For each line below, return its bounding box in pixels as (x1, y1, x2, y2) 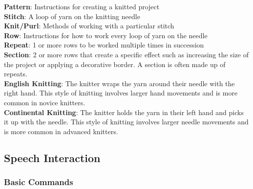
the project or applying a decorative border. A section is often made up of (4, 59, 226, 69)
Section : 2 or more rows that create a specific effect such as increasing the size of (4, 49, 249, 59)
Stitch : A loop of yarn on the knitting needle (4, 11, 140, 21)
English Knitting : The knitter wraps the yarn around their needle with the (4, 78, 235, 88)
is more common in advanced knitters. (4, 126, 118, 136)
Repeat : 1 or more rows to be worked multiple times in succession (4, 40, 204, 50)
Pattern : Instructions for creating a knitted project (4, 1, 160, 11)
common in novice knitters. (4, 97, 85, 107)
